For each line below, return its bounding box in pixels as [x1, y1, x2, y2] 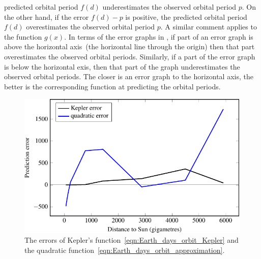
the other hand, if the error [4, 11, 89, 22]
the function [4, 31, 42, 42]
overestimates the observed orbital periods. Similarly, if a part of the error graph [4, 51, 255, 61]
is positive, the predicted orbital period [125, 11, 247, 22]
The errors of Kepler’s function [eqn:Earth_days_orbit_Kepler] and [24, 235, 239, 245]
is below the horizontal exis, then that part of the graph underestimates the [4, 61, 240, 72]
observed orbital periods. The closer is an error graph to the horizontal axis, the [4, 71, 253, 82]
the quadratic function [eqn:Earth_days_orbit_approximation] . [24, 244, 225, 255]
